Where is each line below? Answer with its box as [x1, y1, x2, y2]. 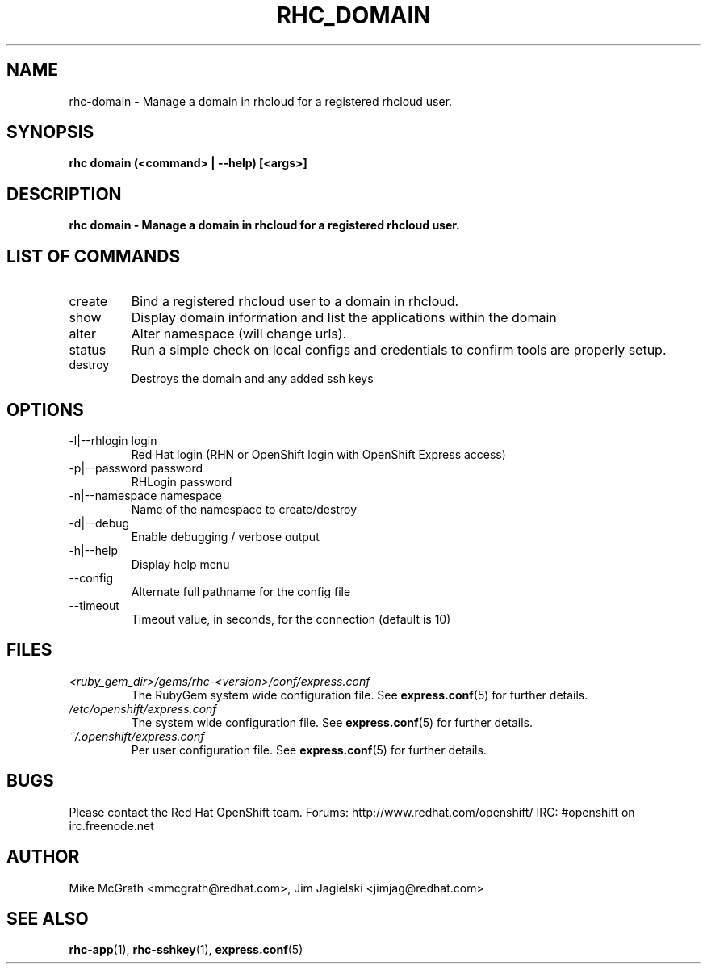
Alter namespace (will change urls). [131, 325, 347, 342]
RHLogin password [131, 474, 232, 489]
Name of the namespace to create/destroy [131, 502, 358, 516]
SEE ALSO [6, 908, 89, 929]
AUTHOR [6, 846, 80, 867]
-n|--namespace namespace [69, 488, 222, 502]
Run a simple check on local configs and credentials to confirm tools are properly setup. [131, 342, 667, 359]
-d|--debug [69, 515, 130, 530]
